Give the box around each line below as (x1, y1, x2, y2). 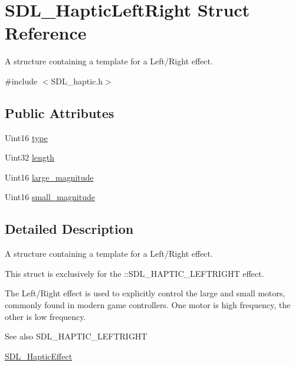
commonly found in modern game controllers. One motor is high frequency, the (5, 299, 291, 311)
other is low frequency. (5, 310, 86, 322)
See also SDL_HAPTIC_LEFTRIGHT (5, 330, 147, 342)
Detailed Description (5, 220, 134, 238)
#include (5, 74, 38, 87)
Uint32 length (5, 151, 55, 164)
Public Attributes (5, 103, 114, 122)
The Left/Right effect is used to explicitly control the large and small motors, (5, 287, 286, 299)
